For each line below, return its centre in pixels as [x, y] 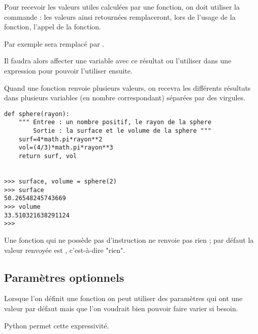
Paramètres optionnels [64, 277]
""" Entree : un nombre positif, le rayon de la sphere [115, 122]
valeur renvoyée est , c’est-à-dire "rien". [65, 250]
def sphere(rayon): [37, 114]
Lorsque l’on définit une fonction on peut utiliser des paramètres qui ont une [123, 298]
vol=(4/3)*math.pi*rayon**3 [66, 148]
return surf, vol [48, 156]
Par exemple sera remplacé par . [54, 43]
